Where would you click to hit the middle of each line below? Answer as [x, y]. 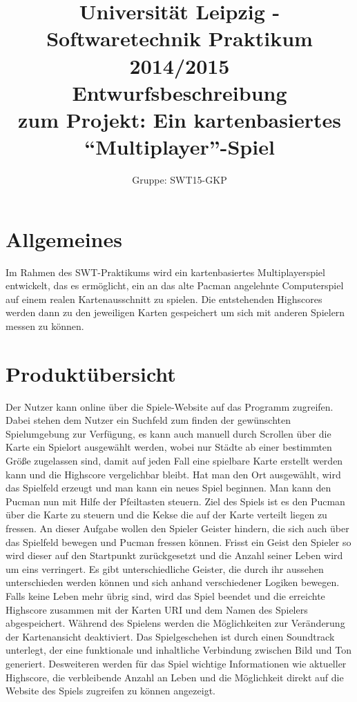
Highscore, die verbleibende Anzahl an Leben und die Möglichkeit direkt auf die [175, 677]
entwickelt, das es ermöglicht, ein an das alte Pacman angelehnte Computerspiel [175, 285]
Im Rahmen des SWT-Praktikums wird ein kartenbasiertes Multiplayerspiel [165, 272]
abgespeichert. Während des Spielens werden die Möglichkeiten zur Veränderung [175, 623]
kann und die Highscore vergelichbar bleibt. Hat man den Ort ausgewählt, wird [173, 474]
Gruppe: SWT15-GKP [180, 180]
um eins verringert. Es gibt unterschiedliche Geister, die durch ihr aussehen [165, 568]
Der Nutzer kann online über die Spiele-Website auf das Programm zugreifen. [170, 406]
